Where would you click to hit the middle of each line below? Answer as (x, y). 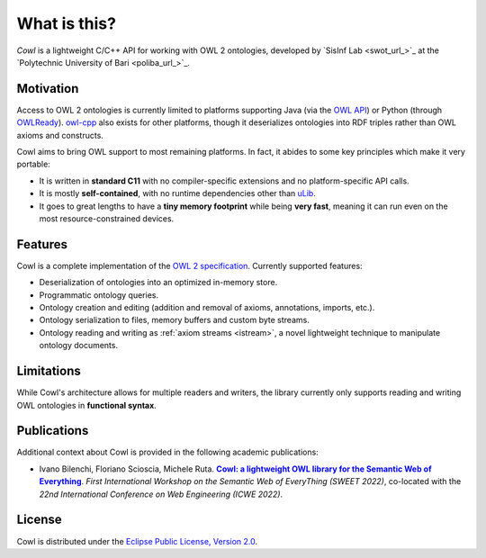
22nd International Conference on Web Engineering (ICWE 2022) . (161, 494)
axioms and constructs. (60, 135)
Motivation (48, 89)
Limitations (49, 371)
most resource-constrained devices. (107, 218)
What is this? (67, 23)
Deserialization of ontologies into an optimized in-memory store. (158, 283)
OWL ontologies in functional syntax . (86, 405)
